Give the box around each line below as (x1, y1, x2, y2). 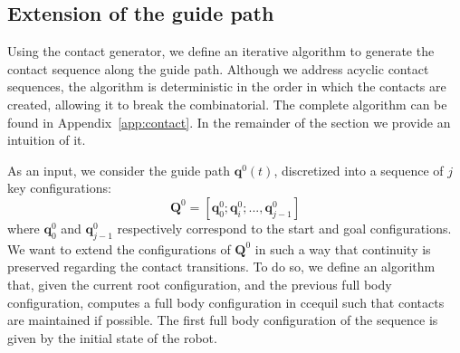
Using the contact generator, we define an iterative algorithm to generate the (7, 42, 435, 61)
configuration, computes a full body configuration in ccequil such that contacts (7, 292, 445, 311)
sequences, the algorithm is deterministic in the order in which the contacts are (7, 77, 446, 96)
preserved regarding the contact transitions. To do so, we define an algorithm (7, 257, 436, 276)
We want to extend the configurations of (7, 239, 231, 258)
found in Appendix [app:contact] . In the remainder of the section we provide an (7, 112, 451, 131)
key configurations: (7, 178, 111, 197)
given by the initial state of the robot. (7, 328, 217, 347)
